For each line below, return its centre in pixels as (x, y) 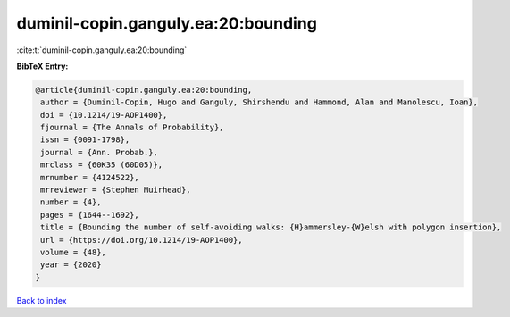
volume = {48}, (74, 252)
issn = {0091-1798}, (85, 140)
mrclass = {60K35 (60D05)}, (102, 165)
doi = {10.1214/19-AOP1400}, (104, 115)
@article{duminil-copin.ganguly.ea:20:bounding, (144, 90)
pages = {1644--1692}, (90, 215)
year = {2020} (71, 265)
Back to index (42, 300)
